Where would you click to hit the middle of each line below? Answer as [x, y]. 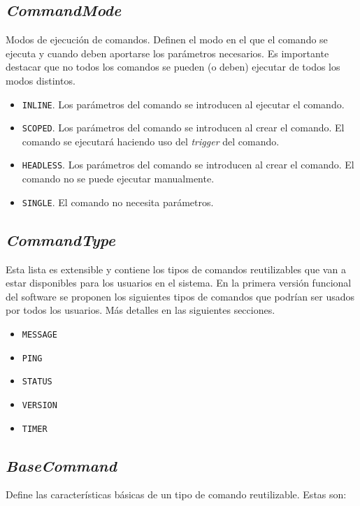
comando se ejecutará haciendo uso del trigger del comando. [151, 141]
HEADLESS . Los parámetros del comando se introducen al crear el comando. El [188, 165]
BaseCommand [61, 465]
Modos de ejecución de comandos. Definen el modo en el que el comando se [167, 39]
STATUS [37, 382]
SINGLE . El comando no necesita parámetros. [118, 202]
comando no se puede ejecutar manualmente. [118, 179]
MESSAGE [39, 334]
